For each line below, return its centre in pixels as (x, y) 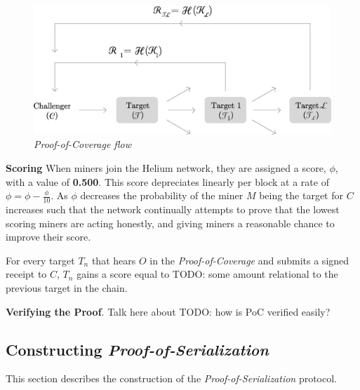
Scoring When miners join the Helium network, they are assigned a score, (166, 168)
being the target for (301, 195)
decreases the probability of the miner (162, 195)
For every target (40, 260)
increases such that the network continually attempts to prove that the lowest (173, 209)
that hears (114, 260)
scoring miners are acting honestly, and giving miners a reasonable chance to (170, 223)
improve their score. (48, 237)
